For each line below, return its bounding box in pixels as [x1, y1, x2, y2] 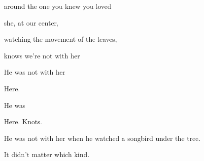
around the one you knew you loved [4, 1, 111, 11]
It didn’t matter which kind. [4, 149, 90, 160]
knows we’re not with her [4, 50, 80, 60]
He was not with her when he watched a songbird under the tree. [4, 133, 201, 143]
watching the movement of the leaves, [4, 34, 117, 44]
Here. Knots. [4, 116, 42, 127]
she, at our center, [4, 17, 59, 27]
